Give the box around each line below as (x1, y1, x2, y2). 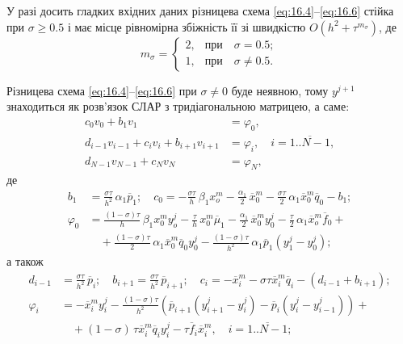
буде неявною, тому (231, 82, 329, 99)
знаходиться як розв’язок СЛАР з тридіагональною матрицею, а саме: (6, 98, 350, 115)
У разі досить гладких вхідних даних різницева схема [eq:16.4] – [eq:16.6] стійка (6, 2, 394, 19)
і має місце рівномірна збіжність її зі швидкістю (67, 18, 306, 35)
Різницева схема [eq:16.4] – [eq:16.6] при (6, 82, 197, 99)
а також (6, 253, 44, 270)
